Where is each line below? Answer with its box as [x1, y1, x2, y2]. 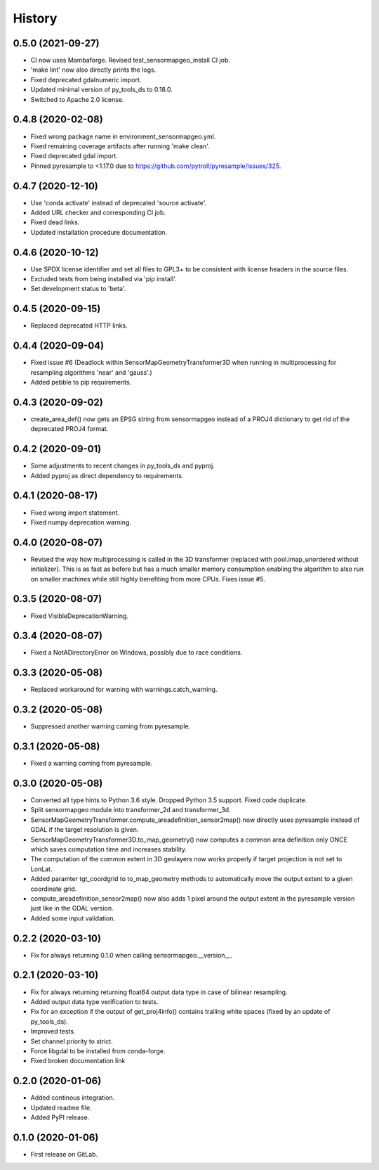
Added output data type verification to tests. [30, 997, 159, 1005]
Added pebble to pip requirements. [30, 378, 132, 387]
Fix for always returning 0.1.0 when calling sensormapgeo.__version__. [30, 951, 233, 959]
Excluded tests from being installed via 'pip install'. [30, 275, 177, 283]
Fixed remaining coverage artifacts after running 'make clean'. [30, 141, 210, 150]
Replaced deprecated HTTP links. [30, 321, 128, 330]
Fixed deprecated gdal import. [30, 152, 119, 160]
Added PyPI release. [30, 1113, 90, 1121]
